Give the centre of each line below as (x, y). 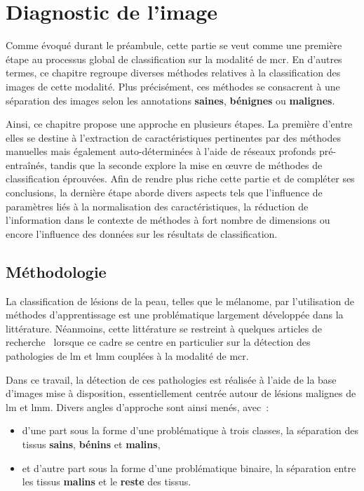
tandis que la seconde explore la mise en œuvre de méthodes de (186, 164)
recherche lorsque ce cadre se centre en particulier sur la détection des (158, 342)
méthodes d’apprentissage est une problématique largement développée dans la (175, 315)
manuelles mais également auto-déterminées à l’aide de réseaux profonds (161, 151)
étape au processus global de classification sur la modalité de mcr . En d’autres (174, 59)
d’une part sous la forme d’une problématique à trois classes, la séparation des (190, 430)
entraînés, (26, 164)
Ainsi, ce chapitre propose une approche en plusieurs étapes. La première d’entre (179, 124)
